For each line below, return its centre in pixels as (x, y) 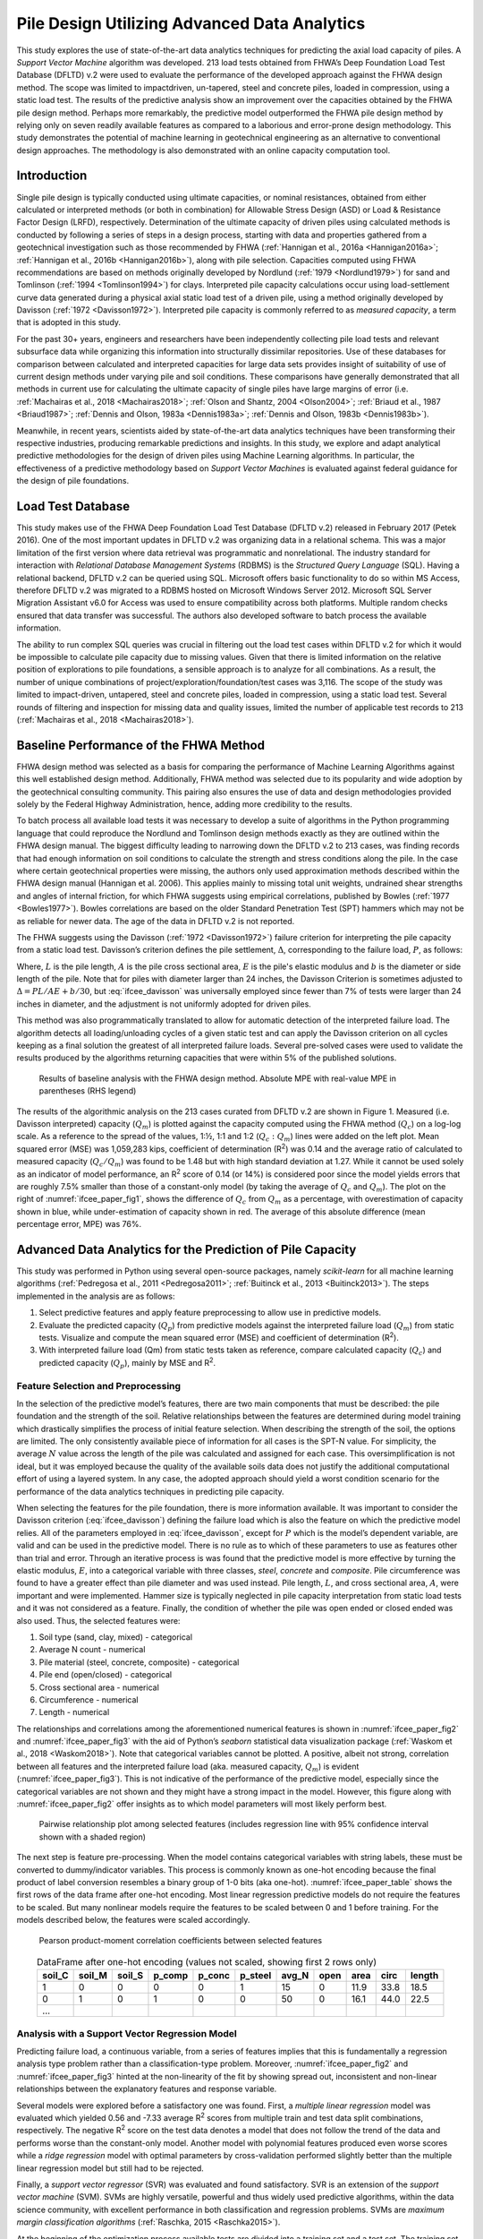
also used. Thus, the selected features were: (98, 1620)
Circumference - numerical (89, 1699)
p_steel (256, 1976)
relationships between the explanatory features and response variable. (147, 2089)
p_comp (171, 1976)
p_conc (214, 1976)
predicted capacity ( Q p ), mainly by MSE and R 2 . (127, 1363)
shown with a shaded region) (93, 1837)
